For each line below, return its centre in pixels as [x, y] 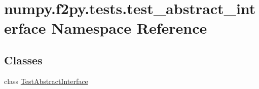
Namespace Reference [129, 28]
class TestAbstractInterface [46, 81]
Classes [23, 60]
